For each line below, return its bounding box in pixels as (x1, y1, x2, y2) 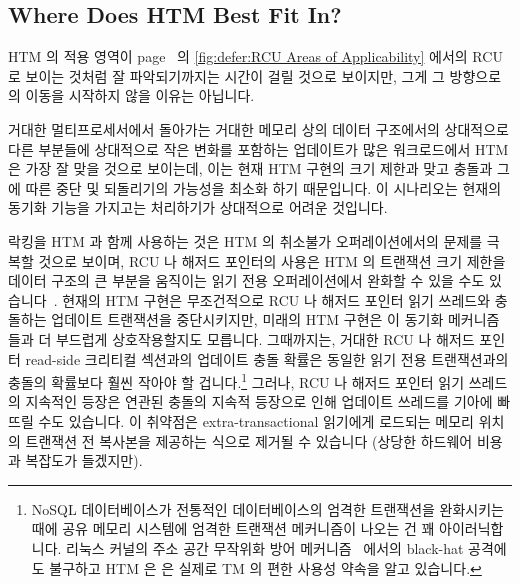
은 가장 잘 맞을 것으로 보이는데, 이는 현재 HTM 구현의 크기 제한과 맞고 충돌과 (8, 158, 493, 179)
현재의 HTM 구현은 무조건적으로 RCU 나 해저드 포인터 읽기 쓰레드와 (62, 289, 491, 310)
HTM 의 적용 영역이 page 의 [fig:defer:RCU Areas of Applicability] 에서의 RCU (8, 46, 503, 67)
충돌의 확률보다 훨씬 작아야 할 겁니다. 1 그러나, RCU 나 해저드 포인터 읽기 (8, 369, 465, 392)
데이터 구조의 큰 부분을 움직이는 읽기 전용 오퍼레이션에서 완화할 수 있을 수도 (8, 270, 485, 291)
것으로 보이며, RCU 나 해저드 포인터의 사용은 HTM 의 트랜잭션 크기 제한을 (38, 250, 506, 271)
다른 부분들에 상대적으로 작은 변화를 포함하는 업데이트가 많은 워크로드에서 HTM (8, 138, 509, 159)
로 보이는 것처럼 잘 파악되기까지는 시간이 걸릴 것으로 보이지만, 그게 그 (8, 65, 445, 86)
